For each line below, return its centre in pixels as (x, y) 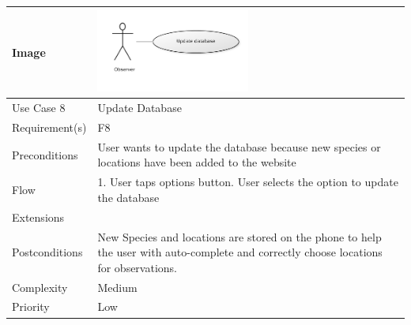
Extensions (38, 217)
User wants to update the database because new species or (239, 146)
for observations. (137, 267)
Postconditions (47, 252)
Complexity (40, 287)
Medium (117, 287)
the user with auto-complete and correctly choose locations (240, 252)
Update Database (140, 108)
